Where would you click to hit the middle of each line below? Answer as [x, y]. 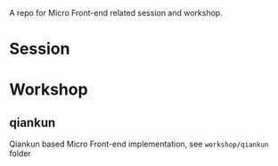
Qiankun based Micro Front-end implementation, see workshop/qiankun [139, 144]
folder [20, 154]
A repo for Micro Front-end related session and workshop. [116, 13]
